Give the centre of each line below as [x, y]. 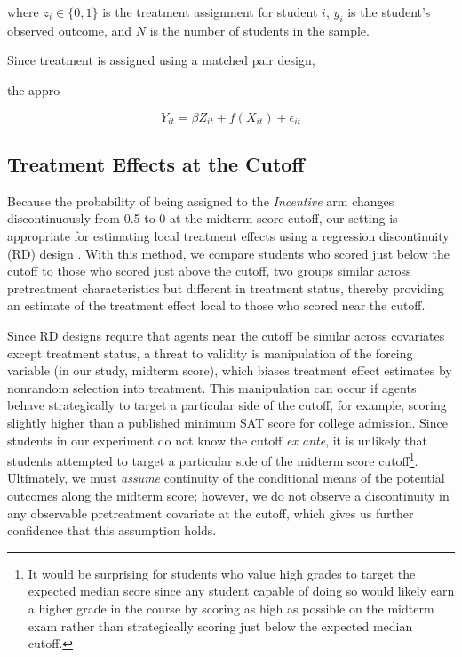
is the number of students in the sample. [259, 30]
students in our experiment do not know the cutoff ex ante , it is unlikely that [217, 440]
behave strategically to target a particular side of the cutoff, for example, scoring [227, 405]
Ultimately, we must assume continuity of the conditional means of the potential [226, 478]
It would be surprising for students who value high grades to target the [222, 573]
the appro [34, 89]
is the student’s [389, 12]
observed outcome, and [70, 30]
